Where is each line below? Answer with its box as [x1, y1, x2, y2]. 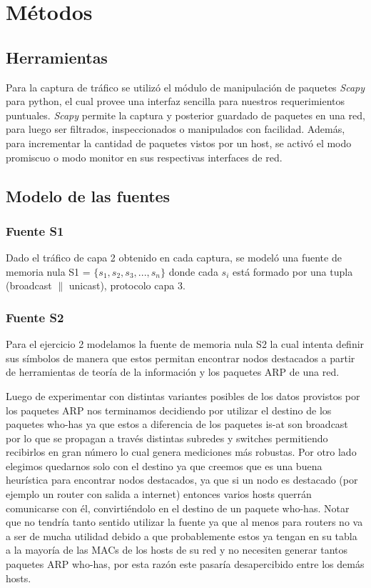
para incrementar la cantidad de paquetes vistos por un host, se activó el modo [6, 135, 352, 150]
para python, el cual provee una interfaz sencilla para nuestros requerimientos [6, 94, 345, 109]
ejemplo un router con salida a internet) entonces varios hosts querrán [6, 487, 312, 502]
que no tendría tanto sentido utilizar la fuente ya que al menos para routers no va [6, 514, 363, 529]
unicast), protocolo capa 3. [68, 278, 185, 293]
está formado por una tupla [232, 264, 353, 279]
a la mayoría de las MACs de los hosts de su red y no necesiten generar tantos [6, 542, 348, 557]
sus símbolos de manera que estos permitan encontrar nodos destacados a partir [6, 350, 355, 365]
